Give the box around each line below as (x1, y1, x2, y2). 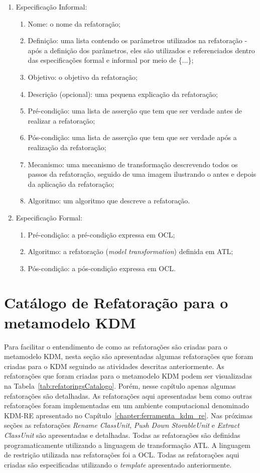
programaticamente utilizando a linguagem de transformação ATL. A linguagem (4, 439, 250, 450)
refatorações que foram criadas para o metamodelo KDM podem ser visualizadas (4, 371, 252, 381)
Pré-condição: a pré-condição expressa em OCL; (28, 229, 175, 240)
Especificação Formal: (16, 212, 83, 222)
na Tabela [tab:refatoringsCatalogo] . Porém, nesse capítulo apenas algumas (4, 380, 236, 391)
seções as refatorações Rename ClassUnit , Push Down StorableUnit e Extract (4, 420, 239, 430)
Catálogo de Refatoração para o (4, 292, 228, 313)
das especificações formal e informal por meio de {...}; (28, 55, 194, 65)
